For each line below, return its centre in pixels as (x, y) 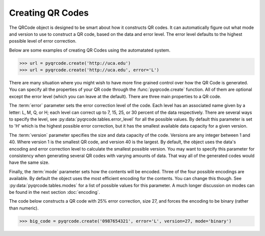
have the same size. (29, 162)
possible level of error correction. (43, 41)
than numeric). (24, 208)
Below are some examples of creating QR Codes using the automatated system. (90, 50)
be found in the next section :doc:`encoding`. (54, 192)
